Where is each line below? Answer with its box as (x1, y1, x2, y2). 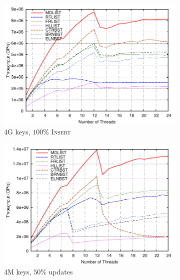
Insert (51, 126, 71, 137)
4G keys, (4, 126, 30, 137)
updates (48, 266, 73, 277)
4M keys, (4, 266, 31, 277)
